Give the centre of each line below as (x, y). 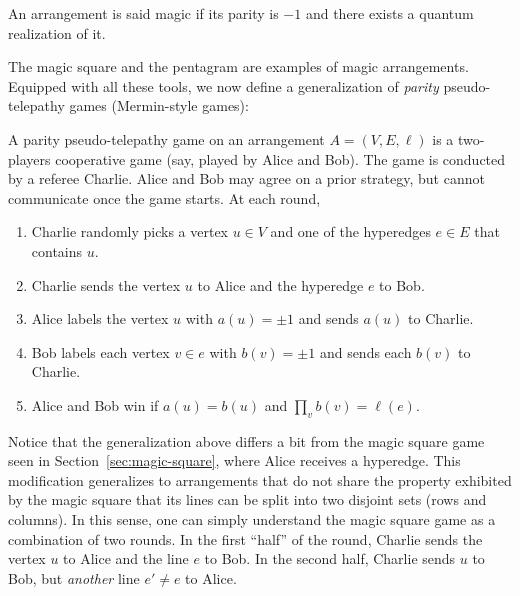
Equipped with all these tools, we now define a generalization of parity (223, 85)
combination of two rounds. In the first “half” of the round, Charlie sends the (245, 538)
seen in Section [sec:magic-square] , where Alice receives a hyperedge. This (234, 460)
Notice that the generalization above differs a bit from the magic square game (246, 440)
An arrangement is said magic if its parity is (143, 13)
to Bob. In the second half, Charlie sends (330, 558)
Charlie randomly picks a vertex (129, 231)
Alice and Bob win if (95, 404)
